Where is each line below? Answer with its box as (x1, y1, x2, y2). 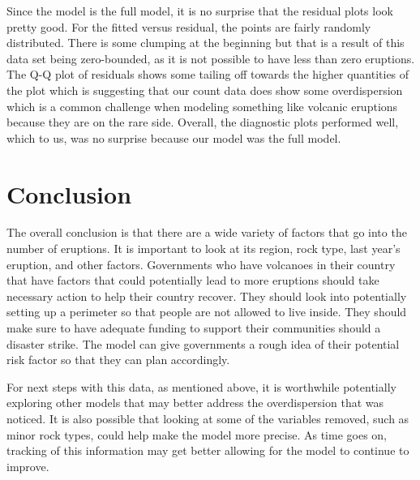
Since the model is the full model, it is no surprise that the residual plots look (6, 2, 393, 19)
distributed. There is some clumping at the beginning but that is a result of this (6, 34, 405, 51)
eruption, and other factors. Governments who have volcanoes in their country (6, 255, 396, 272)
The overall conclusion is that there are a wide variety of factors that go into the (6, 224, 407, 241)
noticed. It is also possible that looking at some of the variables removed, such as (6, 410, 409, 426)
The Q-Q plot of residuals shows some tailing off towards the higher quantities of (6, 66, 409, 83)
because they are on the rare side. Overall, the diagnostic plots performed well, (6, 114, 399, 131)
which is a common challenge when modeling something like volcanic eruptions (6, 97, 398, 114)
